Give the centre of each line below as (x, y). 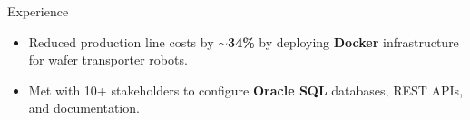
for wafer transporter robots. (108, 60)
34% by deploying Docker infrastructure (343, 41)
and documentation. (84, 108)
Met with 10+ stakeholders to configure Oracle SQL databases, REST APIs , (246, 90)
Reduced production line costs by (121, 41)
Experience (38, 11)
